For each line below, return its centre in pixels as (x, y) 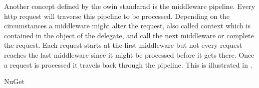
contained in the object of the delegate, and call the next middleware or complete (129, 35)
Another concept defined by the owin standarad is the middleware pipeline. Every (130, 6)
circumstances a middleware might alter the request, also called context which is (127, 26)
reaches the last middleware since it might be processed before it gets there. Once (129, 54)
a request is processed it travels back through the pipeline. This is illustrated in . (128, 64)
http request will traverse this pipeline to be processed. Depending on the (117, 16)
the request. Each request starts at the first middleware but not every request (123, 45)
